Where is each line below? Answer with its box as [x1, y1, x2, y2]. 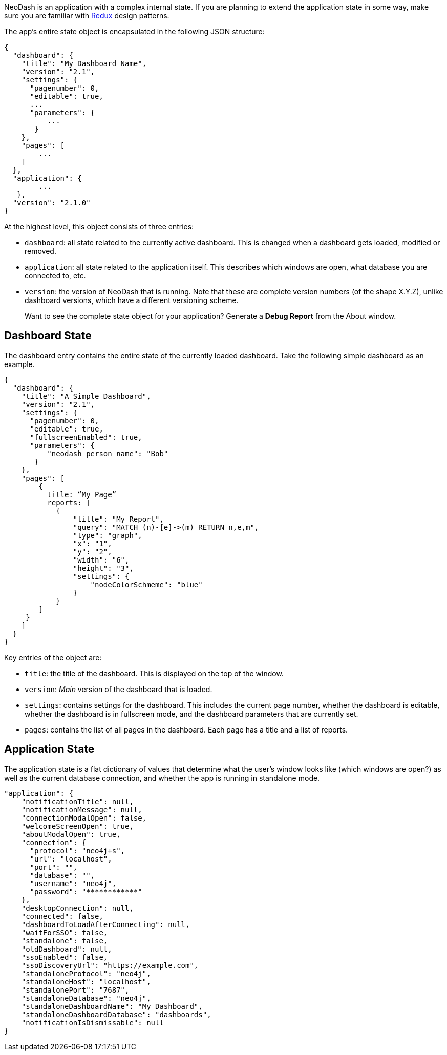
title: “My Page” [47, 490, 117, 499]
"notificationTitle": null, [21, 797, 134, 806]
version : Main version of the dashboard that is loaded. [25, 684, 212, 694]
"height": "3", [73, 564, 134, 572]
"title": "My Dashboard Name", [21, 59, 147, 68]
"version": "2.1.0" [12, 199, 91, 207]
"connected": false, [21, 912, 103, 920]
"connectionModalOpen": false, [21, 813, 147, 822]
